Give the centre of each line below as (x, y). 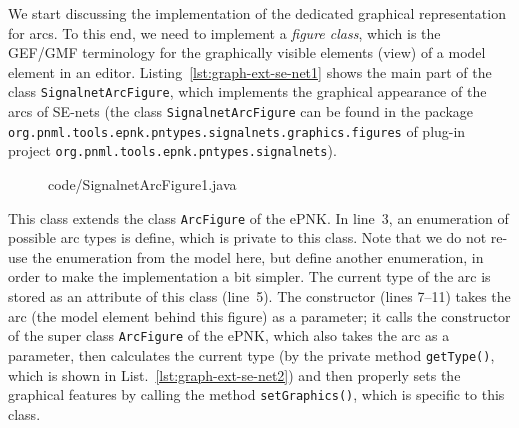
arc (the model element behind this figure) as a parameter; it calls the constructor (259, 315)
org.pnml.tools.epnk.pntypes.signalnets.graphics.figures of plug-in (237, 130)
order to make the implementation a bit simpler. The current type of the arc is (249, 276)
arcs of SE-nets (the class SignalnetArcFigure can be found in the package (240, 111)
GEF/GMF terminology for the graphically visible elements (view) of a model (247, 52)
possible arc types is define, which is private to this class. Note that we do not (247, 237)
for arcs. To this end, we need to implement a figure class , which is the (224, 32)
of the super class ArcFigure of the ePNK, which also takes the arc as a (229, 335)
